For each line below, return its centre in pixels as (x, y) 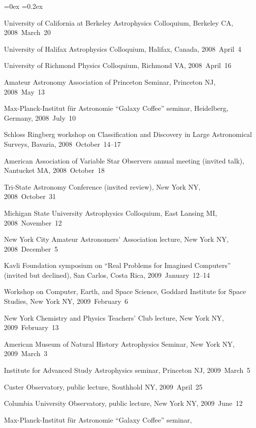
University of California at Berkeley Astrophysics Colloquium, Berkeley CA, (119, 22)
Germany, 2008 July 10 (40, 117)
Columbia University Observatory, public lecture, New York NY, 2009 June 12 (123, 403)
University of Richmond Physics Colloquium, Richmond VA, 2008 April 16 (118, 65)
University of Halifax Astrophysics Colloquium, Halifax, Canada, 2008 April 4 (123, 49)
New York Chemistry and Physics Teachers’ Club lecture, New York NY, (114, 317)
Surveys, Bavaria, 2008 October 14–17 (63, 144)
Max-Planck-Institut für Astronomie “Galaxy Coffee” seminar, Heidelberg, (116, 108)
